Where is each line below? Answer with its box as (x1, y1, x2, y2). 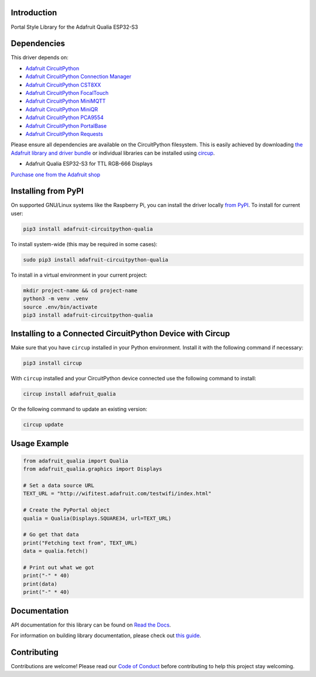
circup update (23, 421, 64, 428)
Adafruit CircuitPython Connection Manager (25, 73, 132, 80)
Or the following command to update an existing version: (11, 406, 147, 413)
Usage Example (11, 438, 69, 448)
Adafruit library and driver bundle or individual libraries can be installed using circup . (11, 149, 215, 157)
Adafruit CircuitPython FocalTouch (25, 89, 109, 96)
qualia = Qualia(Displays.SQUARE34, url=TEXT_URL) (23, 515, 172, 522)
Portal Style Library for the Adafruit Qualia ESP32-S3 (11, 23, 139, 30)
